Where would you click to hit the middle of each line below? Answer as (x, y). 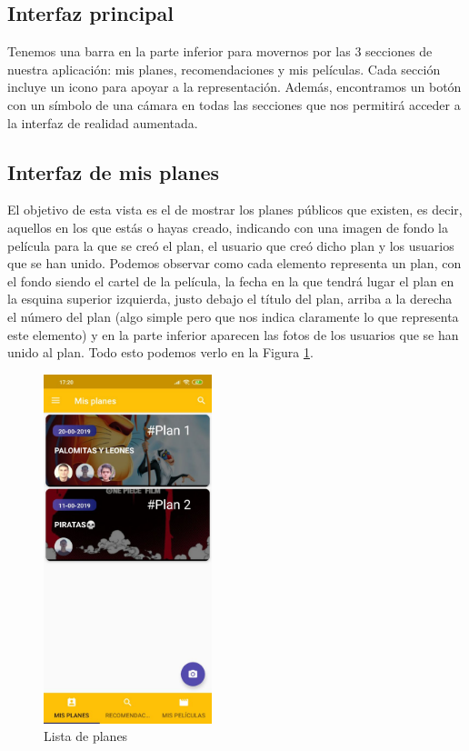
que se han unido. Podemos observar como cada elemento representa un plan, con (234, 263)
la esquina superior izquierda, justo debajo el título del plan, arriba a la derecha (230, 299)
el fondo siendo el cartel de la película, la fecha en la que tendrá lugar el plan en (231, 280)
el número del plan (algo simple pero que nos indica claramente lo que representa (233, 316)
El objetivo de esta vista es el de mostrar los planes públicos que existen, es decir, (235, 210)
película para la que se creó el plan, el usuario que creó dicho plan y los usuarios (231, 245)
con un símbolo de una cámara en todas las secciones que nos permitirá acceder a (234, 104)
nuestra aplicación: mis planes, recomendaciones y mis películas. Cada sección (224, 69)
